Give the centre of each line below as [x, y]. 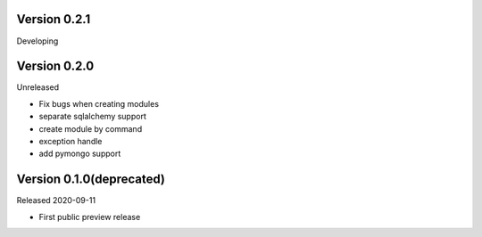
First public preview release [90, 217]
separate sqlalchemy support [92, 117]
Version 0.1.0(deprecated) [91, 180]
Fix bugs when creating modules [99, 103]
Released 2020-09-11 [56, 200]
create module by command [91, 128]
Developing [37, 41]
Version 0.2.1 [54, 19]
